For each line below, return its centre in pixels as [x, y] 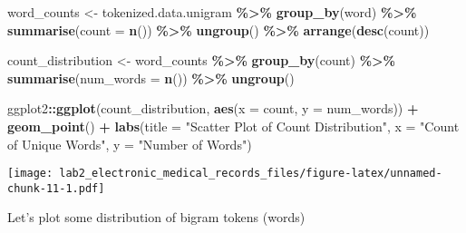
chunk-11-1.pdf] [56, 188]
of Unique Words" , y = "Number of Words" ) [130, 144]
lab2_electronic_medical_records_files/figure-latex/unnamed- [251, 174]
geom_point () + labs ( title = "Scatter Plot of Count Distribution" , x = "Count [233, 126]
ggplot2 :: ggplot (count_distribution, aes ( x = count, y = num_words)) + [213, 108]
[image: [30, 174]
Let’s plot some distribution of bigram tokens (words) [156, 217]
